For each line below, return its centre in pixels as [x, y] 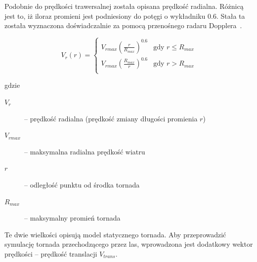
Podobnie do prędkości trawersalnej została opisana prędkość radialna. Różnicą [124, 6]
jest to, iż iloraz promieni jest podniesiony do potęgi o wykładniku [105, 16]
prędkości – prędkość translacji [51, 253]
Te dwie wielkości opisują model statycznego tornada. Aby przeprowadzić [115, 234]
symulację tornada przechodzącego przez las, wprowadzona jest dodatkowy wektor [129, 244]
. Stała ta [231, 16]
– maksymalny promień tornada [72, 218]
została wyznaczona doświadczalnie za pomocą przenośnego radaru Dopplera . [123, 25]
